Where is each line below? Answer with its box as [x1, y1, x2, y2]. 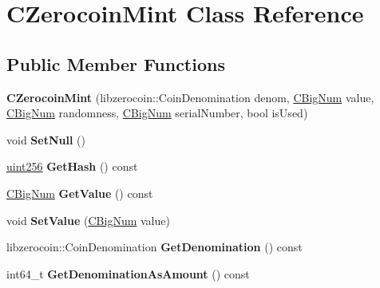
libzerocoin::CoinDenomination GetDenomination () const [6, 239, 303, 255]
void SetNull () [6, 131, 85, 148]
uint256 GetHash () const [6, 158, 138, 175]
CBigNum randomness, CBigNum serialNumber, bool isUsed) [6, 105, 308, 121]
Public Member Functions [6, 51, 225, 76]
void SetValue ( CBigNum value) [6, 211, 170, 228]
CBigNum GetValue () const [6, 184, 153, 201]
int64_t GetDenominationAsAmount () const [6, 265, 250, 282]
